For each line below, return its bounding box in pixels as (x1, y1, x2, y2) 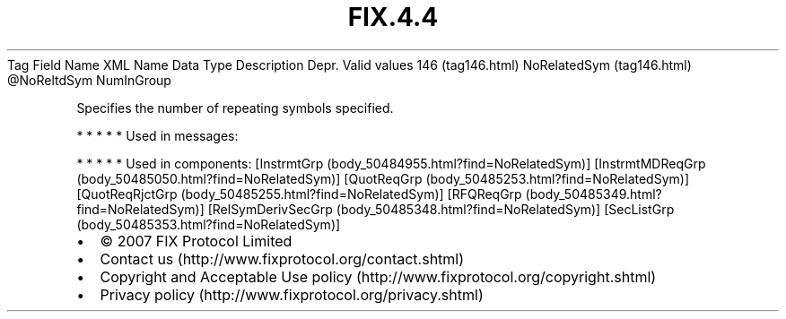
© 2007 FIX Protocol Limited (100, 231, 293, 250)
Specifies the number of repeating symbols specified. (76, 99, 394, 116)
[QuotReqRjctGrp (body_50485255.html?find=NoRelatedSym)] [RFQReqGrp (76, 185, 522, 202)
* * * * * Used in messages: (76, 127, 239, 143)
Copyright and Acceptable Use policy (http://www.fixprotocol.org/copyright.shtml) (100, 267, 657, 286)
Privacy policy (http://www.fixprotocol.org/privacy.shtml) (100, 285, 484, 304)
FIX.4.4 (347, 2, 439, 32)
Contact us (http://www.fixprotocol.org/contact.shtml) (100, 249, 465, 268)
